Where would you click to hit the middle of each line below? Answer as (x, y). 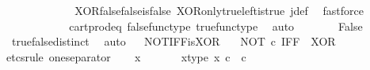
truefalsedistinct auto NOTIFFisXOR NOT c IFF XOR (174, 41)
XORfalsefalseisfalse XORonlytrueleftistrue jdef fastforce (219, 10)
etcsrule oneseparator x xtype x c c (126, 56)
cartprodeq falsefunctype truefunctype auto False (216, 26)
